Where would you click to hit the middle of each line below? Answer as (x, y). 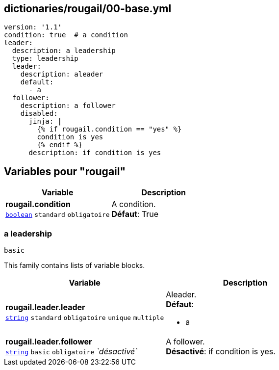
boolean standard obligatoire (58, 215)
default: (37, 82)
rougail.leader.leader (45, 307)
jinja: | (45, 121)
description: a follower (68, 106)
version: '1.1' (33, 27)
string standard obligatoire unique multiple (85, 318)
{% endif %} (60, 145)
